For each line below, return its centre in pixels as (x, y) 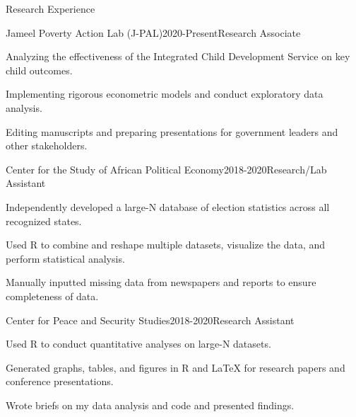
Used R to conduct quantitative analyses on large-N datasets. (138, 344)
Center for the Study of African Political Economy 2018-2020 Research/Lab (166, 169)
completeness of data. (52, 296)
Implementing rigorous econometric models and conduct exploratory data (165, 94)
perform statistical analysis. (65, 258)
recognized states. (44, 221)
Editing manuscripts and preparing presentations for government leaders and (172, 131)
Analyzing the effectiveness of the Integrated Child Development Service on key (178, 56)
